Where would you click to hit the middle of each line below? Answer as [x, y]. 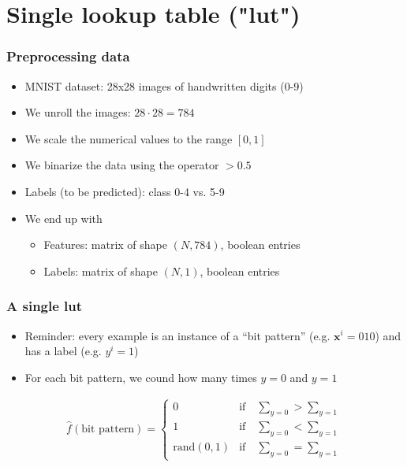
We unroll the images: [78, 112]
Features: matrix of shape [105, 245]
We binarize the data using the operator [122, 165]
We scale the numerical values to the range [129, 138]
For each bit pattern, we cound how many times [141, 377]
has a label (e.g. [63, 351]
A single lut [45, 306]
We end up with [63, 218]
